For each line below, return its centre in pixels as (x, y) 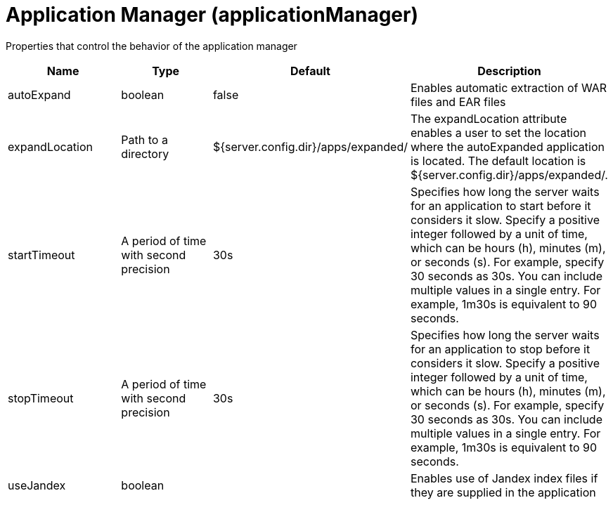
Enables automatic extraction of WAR (509, 87)
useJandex (37, 485)
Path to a (144, 139)
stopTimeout (41, 398)
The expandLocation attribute (489, 118)
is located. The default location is (498, 160)
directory (145, 153)
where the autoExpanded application (508, 146)
